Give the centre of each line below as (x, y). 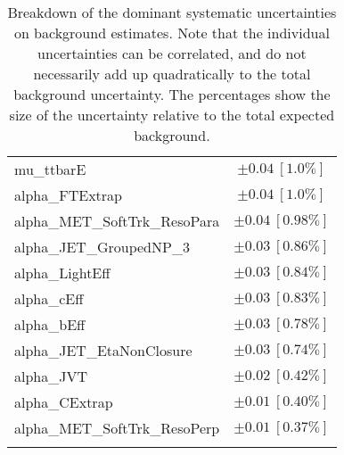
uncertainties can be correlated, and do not (172, 53)
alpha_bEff (50, 324)
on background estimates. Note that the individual (172, 33)
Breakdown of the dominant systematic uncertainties (172, 12)
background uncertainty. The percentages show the (172, 94)
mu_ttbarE (50, 169)
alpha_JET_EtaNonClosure (103, 350)
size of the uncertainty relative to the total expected (172, 115)
